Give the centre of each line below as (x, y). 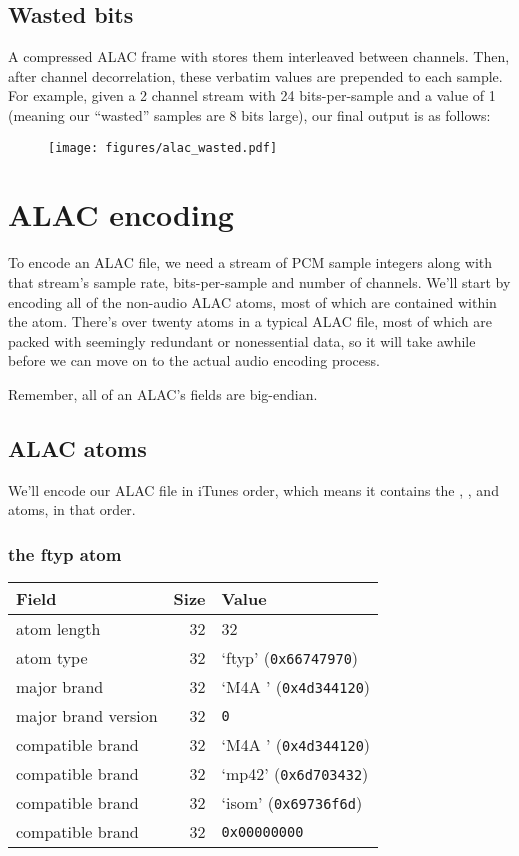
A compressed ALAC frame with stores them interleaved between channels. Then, (259, 56)
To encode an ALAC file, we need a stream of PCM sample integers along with (250, 262)
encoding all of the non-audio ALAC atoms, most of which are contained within (252, 301)
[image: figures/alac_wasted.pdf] (163, 147)
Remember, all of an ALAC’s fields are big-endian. (163, 393)
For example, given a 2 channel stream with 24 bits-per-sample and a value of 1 (252, 95)
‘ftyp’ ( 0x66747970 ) (290, 658)
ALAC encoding (121, 214)
